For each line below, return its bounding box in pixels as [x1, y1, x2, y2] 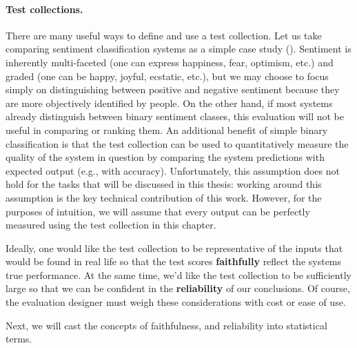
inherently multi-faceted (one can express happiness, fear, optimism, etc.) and [6, 55, 334, 69]
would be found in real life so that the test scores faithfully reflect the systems [6, 254, 342, 269]
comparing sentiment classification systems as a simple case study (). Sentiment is [6, 41, 351, 56]
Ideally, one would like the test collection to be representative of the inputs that [6, 240, 343, 255]
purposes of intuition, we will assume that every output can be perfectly [6, 204, 310, 218]
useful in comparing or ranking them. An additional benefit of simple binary [6, 122, 328, 137]
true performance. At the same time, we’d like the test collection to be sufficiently [6, 267, 351, 282]
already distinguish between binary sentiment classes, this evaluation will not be [6, 109, 345, 124]
